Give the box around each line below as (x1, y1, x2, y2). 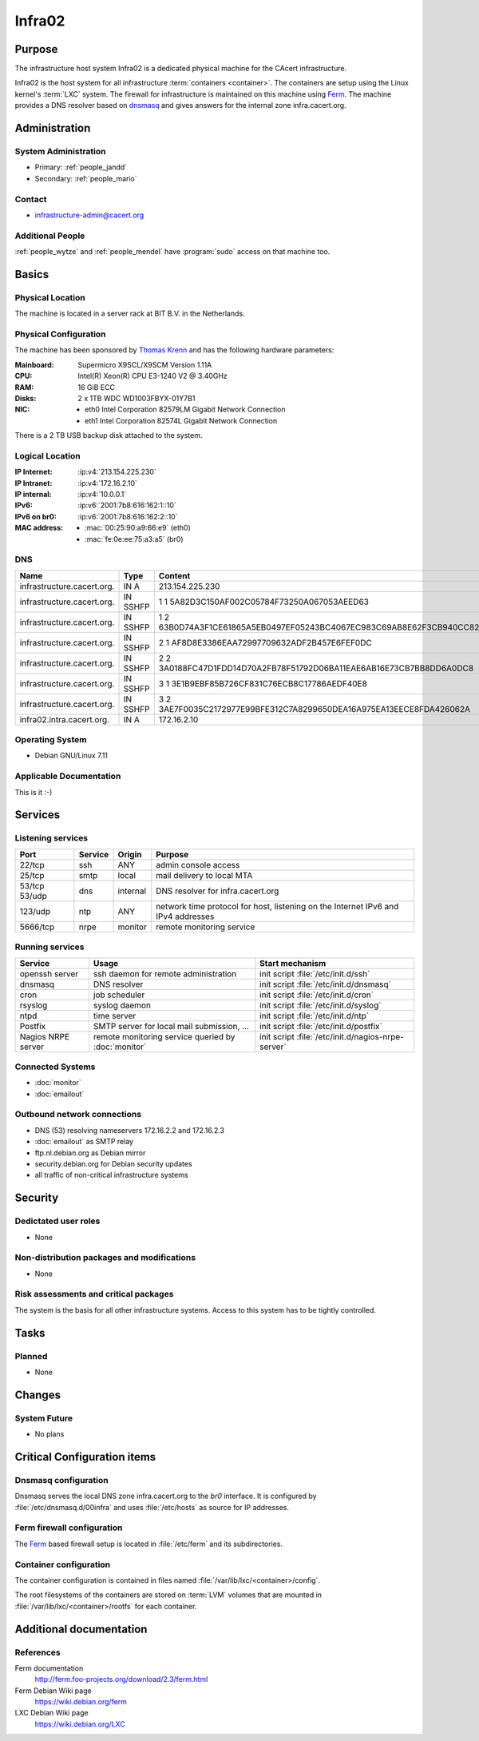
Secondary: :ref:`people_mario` (34, 173, 137, 183)
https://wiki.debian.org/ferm (34, 1697, 128, 1707)
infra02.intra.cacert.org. (19, 713, 110, 725)
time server (93, 1010, 137, 1021)
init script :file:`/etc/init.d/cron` (259, 989, 374, 1000)
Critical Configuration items (14, 1450, 156, 1464)
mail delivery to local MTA (156, 869, 253, 880)
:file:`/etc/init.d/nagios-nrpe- (296, 1031, 405, 1042)
